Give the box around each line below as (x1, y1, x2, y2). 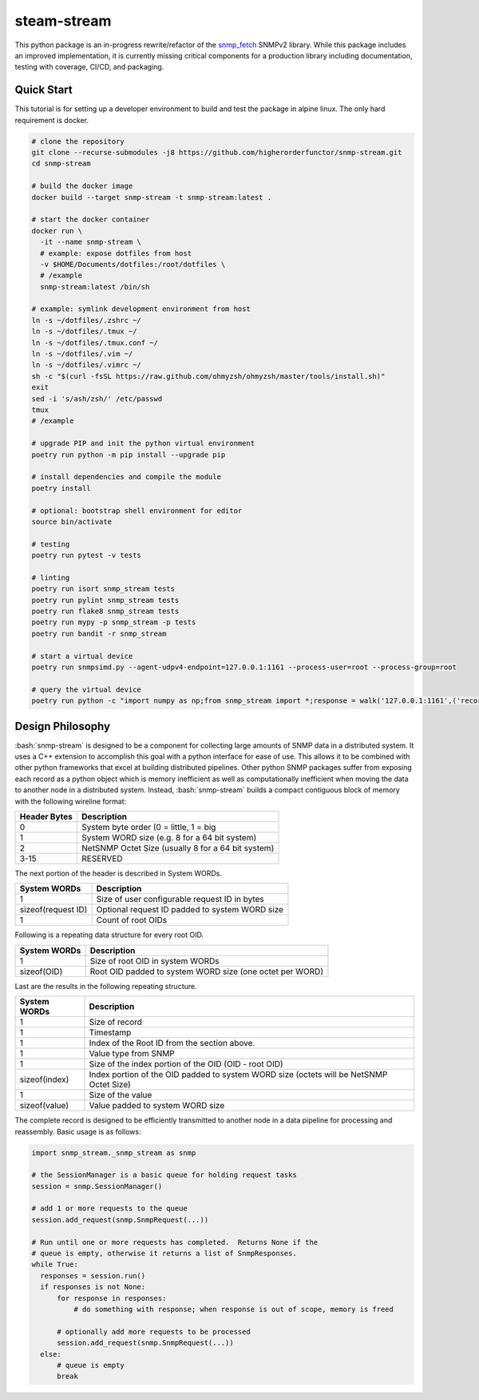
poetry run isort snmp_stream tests (31, 584, 176, 593)
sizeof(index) (19, 1074, 69, 1085)
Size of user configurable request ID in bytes (96, 894, 265, 905)
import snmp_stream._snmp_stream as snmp (31, 1148, 196, 1157)
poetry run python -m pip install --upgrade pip (31, 450, 226, 459)
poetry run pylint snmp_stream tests (31, 596, 180, 604)
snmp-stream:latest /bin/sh (40, 282, 150, 291)
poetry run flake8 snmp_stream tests (31, 607, 180, 616)
